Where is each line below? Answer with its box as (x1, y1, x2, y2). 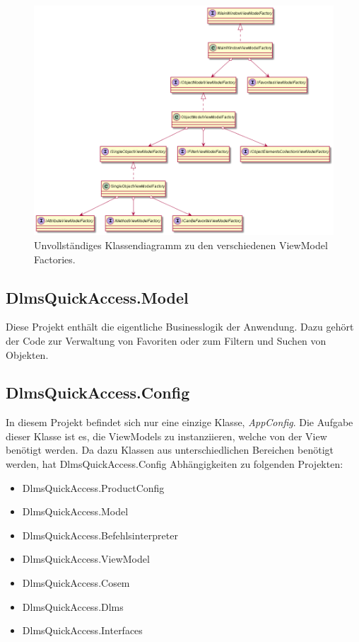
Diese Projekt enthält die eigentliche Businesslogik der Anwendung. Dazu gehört (6, 319, 354, 334)
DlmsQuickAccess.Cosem (22, 575, 130, 590)
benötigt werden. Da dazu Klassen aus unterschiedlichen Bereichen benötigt (6, 442, 334, 457)
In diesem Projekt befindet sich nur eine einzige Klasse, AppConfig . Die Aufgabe (6, 415, 353, 430)
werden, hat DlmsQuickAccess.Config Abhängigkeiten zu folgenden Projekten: (6, 457, 343, 471)
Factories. (34, 251, 76, 266)
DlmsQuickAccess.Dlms (22, 599, 124, 614)
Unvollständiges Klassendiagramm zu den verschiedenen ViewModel (34, 237, 328, 252)
